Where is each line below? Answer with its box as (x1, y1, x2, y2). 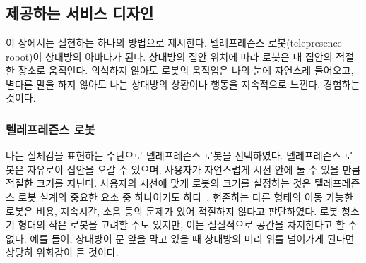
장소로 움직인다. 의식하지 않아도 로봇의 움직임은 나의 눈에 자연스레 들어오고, (18, 63, 354, 78)
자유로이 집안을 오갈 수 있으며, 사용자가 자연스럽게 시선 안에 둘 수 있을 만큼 (27, 161, 361, 176)
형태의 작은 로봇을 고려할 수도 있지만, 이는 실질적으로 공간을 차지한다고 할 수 (18, 217, 358, 232)
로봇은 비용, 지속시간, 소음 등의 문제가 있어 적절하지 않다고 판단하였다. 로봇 (6, 203, 338, 218)
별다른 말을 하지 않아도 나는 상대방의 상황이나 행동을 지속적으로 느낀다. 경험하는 (6, 76, 360, 91)
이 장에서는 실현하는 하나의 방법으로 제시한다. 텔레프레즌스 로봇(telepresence (6, 35, 342, 49)
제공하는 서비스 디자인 (6, 2, 154, 24)
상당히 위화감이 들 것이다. (6, 245, 119, 259)
